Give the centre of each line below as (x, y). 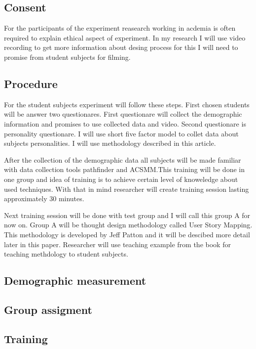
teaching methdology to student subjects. (66, 254)
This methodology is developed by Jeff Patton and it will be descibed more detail (127, 234)
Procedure (31, 83)
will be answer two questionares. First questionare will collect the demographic (123, 114)
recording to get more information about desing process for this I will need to (121, 47)
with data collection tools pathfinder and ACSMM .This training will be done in (124, 169)
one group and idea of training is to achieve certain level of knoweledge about (121, 179)
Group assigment (48, 309)
